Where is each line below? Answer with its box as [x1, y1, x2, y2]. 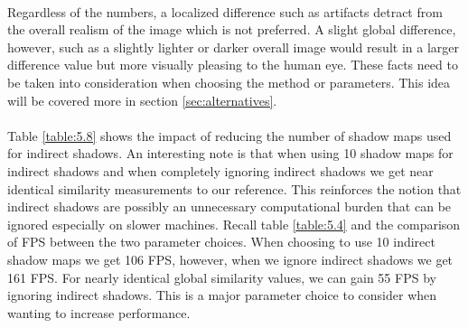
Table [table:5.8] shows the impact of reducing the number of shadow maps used [7, 126, 452, 145]
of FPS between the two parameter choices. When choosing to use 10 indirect [7, 232, 435, 251]
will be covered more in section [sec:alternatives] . [7, 90, 277, 109]
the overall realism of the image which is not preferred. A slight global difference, [7, 20, 456, 39]
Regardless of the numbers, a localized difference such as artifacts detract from [7, 2, 443, 21]
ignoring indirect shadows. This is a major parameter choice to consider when [7, 286, 437, 305]
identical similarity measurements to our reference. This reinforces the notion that [7, 179, 462, 198]
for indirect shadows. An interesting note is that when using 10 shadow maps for [7, 144, 454, 163]
